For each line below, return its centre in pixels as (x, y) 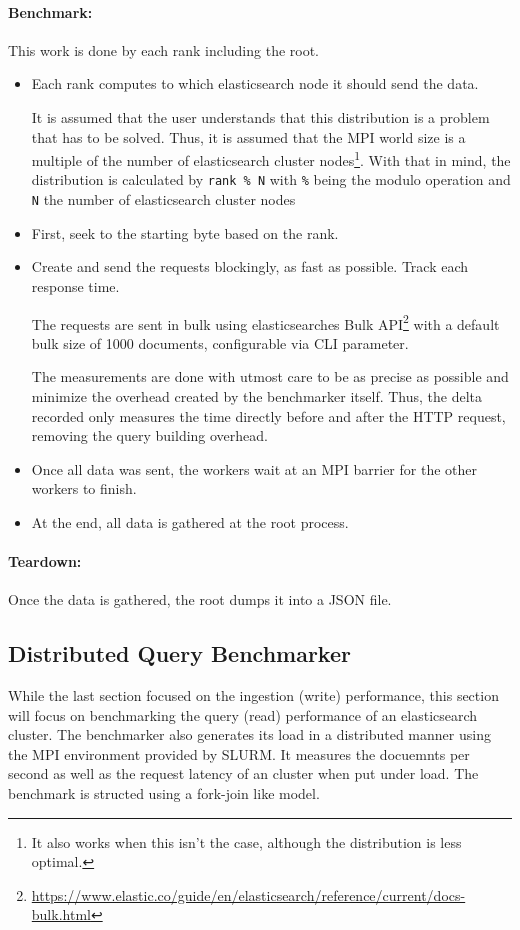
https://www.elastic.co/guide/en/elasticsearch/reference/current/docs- (248, 894)
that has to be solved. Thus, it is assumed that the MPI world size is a (248, 136)
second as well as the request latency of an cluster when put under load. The (243, 773)
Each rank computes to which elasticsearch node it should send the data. (255, 83)
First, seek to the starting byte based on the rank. (185, 232)
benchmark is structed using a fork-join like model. (164, 793)
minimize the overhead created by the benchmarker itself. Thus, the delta (257, 395)
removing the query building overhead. (150, 435)
